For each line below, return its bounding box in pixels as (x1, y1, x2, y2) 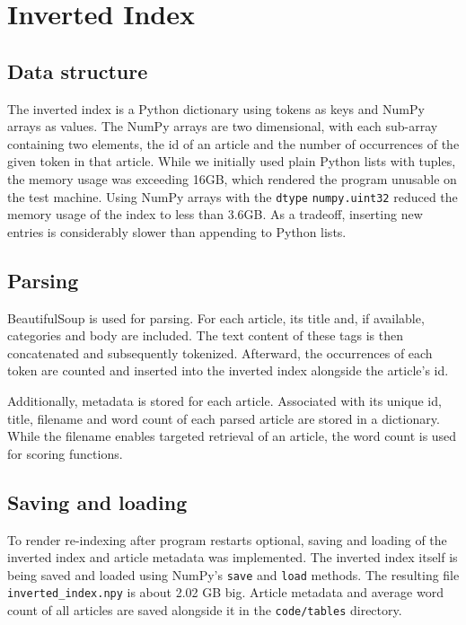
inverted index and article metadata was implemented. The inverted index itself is (7, 548, 458, 567)
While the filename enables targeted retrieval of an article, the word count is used (7, 427, 457, 445)
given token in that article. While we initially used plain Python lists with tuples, (7, 152, 456, 171)
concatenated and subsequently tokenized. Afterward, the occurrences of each (7, 343, 433, 362)
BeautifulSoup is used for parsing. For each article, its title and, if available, (7, 308, 425, 327)
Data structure (7, 57, 148, 84)
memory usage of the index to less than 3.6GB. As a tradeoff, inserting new (7, 205, 423, 224)
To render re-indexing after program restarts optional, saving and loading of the (7, 530, 447, 549)
